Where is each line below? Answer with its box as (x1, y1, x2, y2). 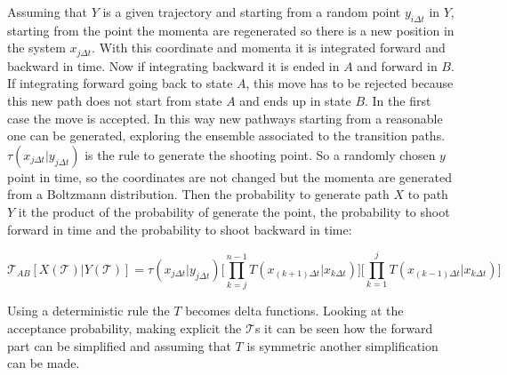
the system (7, 38, 66, 57)
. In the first (365, 92, 431, 110)
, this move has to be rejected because (245, 74, 454, 92)
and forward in (357, 56, 438, 75)
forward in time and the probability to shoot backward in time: (7, 219, 352, 238)
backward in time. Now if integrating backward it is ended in (7, 56, 340, 75)
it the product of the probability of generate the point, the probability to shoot (18, 203, 450, 220)
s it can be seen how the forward (254, 318, 433, 337)
